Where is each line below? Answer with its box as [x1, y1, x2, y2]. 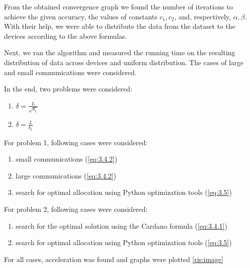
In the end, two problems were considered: [4, 84, 132, 94]
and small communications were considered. [4, 67, 137, 77]
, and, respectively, [174, 11, 231, 21]
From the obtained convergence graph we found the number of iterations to [4, 1, 233, 11]
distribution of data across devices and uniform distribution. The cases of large [4, 57, 244, 67]
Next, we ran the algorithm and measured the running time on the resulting [4, 47, 235, 58]
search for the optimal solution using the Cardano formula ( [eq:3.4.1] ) [15, 220, 228, 231]
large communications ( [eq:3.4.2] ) [15, 170, 117, 180]
